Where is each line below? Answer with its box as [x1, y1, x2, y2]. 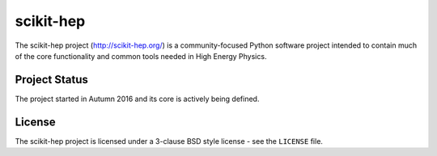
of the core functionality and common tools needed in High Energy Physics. [15, 51, 267, 61]
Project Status [15, 73, 89, 86]
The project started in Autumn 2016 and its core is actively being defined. [15, 94, 260, 103]
